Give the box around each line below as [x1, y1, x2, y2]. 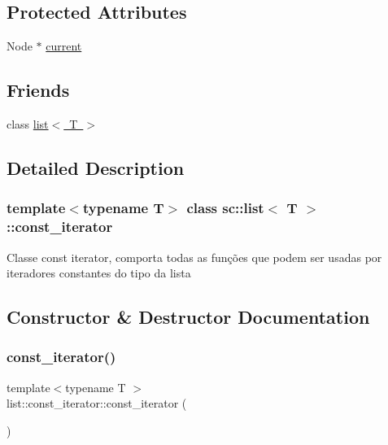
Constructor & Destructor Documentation [7, 304, 370, 329]
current [46, 37, 82, 55]
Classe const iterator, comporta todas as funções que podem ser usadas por [7, 248, 382, 265]
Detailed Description [7, 155, 185, 180]
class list [7, 116, 49, 132]
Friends [7, 77, 70, 103]
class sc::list [186, 198, 264, 218]
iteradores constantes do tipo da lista [7, 264, 191, 281]
